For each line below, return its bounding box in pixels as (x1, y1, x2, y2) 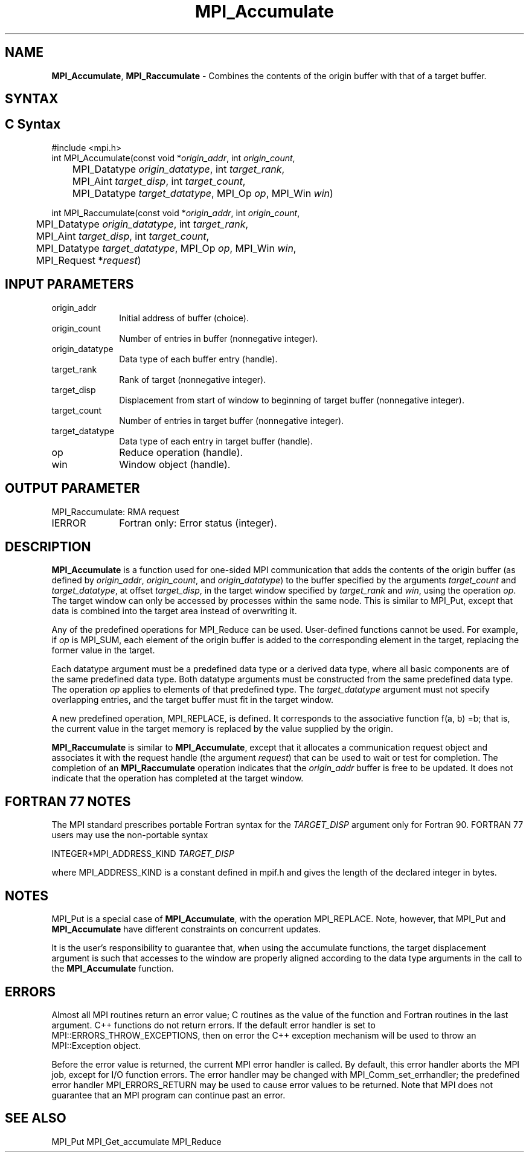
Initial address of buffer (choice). (119, 312, 249, 323)
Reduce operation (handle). (119, 446, 243, 458)
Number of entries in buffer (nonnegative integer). (119, 333, 318, 344)
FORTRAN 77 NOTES (5, 793, 131, 809)
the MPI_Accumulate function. (51, 963, 174, 974)
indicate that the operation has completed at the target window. (51, 773, 304, 784)
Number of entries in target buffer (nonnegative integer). (119, 415, 344, 426)
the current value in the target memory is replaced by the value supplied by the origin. (51, 723, 393, 734)
